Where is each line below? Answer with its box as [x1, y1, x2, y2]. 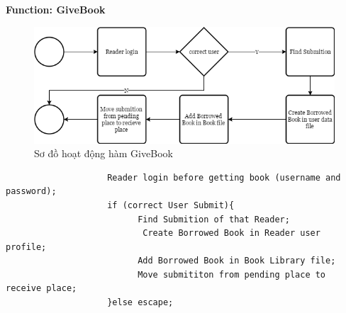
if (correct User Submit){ [107, 200, 235, 210]
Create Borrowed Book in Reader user [143, 228, 320, 239]
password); [6, 186, 57, 197]
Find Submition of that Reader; [138, 214, 290, 224]
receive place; [6, 283, 77, 294]
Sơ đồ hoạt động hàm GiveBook [34, 146, 173, 161]
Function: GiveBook [6, 2, 106, 16]
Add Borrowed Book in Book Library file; [138, 256, 336, 266]
